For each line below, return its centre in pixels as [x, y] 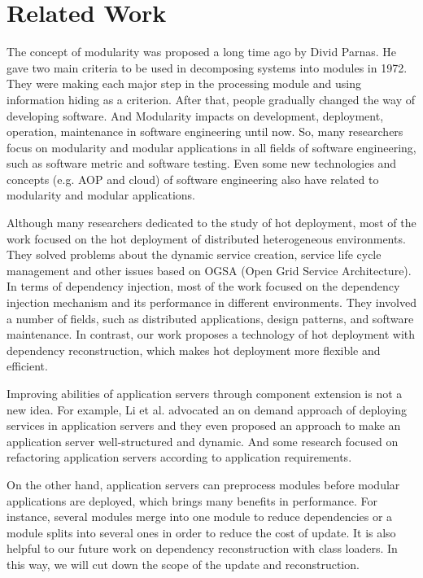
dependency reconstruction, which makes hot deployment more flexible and [194, 350]
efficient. [27, 366]
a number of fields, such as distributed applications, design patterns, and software [210, 318]
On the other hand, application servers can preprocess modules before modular [203, 484]
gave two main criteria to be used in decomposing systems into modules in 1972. [207, 67]
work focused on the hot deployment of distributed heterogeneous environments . [206, 238]
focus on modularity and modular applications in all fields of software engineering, [211, 147]
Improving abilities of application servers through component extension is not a [205, 393]
